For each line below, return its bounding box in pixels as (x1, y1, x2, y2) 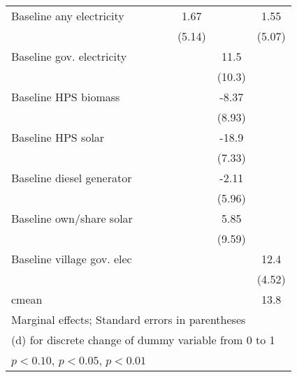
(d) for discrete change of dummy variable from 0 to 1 (11, 332, 275, 348)
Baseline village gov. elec (11, 251, 132, 267)
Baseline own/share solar (11, 210, 133, 226)
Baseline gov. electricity (11, 48, 127, 64)
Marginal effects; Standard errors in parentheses (11, 311, 246, 327)
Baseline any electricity (11, 8, 124, 24)
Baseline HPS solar (11, 129, 105, 145)
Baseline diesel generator (11, 170, 132, 186)
